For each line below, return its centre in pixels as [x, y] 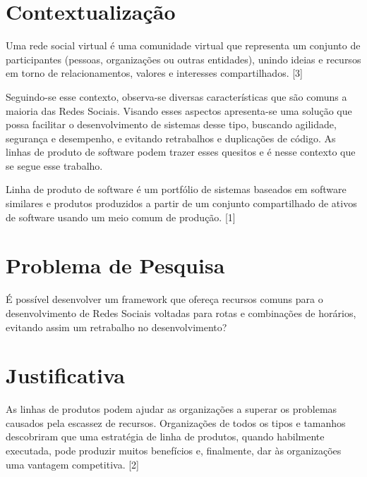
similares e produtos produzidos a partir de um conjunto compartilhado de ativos [181, 203]
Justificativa [65, 375]
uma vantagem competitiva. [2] [72, 464]
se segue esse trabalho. [54, 165]
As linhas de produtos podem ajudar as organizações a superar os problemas [172, 409]
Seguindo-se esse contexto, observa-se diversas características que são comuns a [176, 96]
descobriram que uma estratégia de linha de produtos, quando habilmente [165, 436]
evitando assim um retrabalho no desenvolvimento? [116, 327]
